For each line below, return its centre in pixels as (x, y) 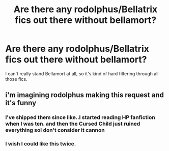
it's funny (21, 103)
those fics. (16, 79)
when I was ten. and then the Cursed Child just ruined (73, 124)
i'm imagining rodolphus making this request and (84, 95)
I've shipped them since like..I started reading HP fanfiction (80, 117)
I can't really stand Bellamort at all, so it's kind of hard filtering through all (82, 73)
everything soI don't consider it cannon (55, 130)
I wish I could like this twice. (41, 144)
